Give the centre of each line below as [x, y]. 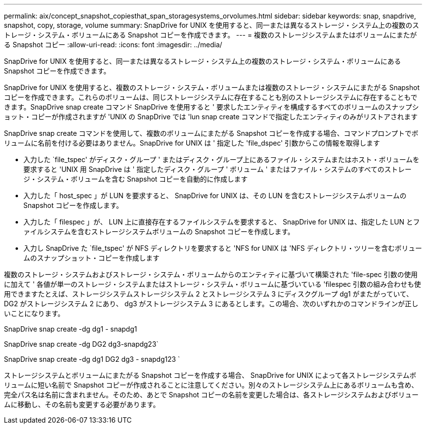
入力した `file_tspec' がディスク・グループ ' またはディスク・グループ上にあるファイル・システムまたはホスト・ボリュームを [222, 159]
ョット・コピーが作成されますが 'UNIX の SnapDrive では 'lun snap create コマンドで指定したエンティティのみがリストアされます [211, 117]
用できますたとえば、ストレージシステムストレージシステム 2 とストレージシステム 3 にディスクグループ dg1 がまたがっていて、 [209, 294]
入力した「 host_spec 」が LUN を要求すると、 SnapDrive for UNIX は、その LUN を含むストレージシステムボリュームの [215, 195]
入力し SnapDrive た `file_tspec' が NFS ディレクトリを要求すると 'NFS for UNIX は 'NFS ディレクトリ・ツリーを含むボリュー [223, 248]
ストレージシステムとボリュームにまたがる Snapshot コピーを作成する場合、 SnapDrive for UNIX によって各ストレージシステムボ [210, 375]
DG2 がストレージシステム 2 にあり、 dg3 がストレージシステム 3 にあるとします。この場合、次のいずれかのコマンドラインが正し [211, 304]
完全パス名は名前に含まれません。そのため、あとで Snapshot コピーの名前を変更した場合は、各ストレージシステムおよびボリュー [211, 395]
